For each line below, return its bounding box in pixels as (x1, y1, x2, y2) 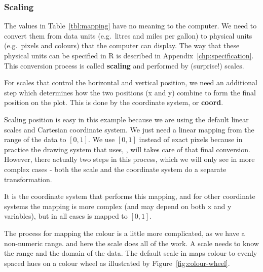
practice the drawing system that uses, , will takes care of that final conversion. (4, 144, 250, 154)
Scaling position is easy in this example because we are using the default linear (4, 114, 249, 124)
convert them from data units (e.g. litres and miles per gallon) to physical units (4, 30, 252, 41)
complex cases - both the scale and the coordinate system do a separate (4, 163, 227, 174)
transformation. (4, 174, 52, 184)
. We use (88, 134, 115, 145)
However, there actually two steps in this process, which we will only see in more (4, 154, 255, 164)
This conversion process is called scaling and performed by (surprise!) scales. (4, 60, 244, 71)
